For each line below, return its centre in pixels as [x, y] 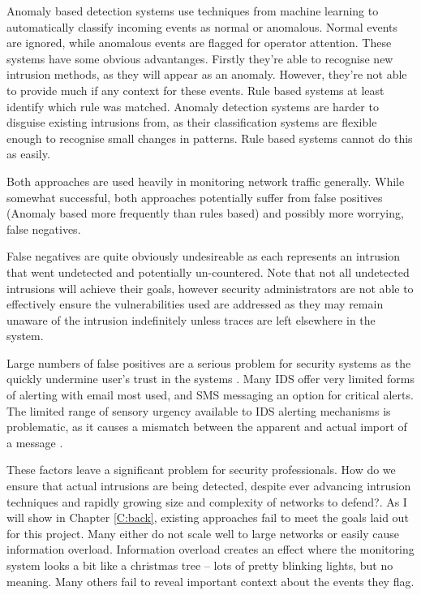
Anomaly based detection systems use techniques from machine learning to [193, 11]
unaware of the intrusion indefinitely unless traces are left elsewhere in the [191, 319]
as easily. [28, 154]
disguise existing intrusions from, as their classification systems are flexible [192, 122]
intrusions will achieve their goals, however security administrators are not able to [210, 288]
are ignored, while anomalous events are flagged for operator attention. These [199, 43]
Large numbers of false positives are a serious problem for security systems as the [209, 362]
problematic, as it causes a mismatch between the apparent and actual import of [207, 427]
